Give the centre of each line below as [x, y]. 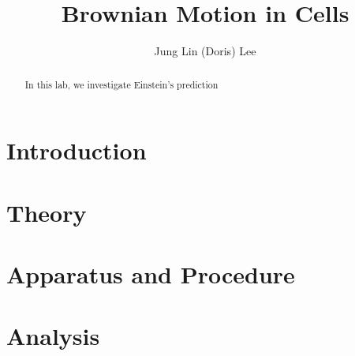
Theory [47, 212]
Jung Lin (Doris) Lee [205, 51]
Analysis [53, 336]
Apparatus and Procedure [151, 274]
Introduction [77, 150]
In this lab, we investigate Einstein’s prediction [121, 84]
